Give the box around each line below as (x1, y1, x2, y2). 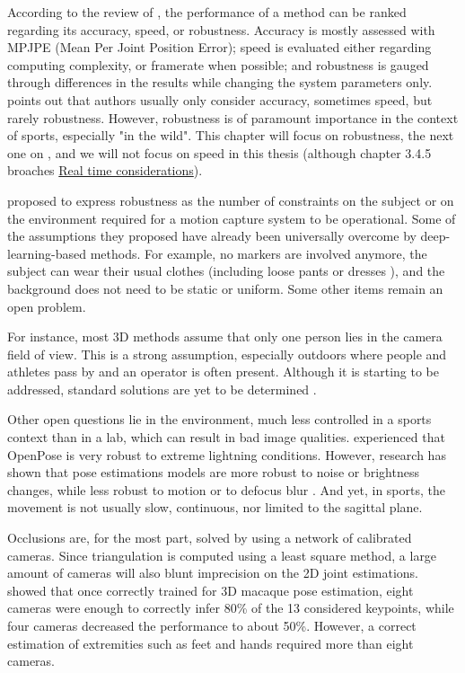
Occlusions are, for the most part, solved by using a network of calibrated (7, 528, 412, 547)
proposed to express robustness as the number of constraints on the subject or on (7, 190, 454, 209)
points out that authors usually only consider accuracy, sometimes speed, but (7, 90, 433, 109)
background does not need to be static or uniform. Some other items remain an (7, 279, 443, 297)
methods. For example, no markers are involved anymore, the (90, 244, 427, 262)
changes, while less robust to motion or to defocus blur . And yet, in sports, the (7, 480, 445, 499)
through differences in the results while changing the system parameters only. (7, 73, 433, 92)
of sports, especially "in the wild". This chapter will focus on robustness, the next (7, 126, 454, 145)
